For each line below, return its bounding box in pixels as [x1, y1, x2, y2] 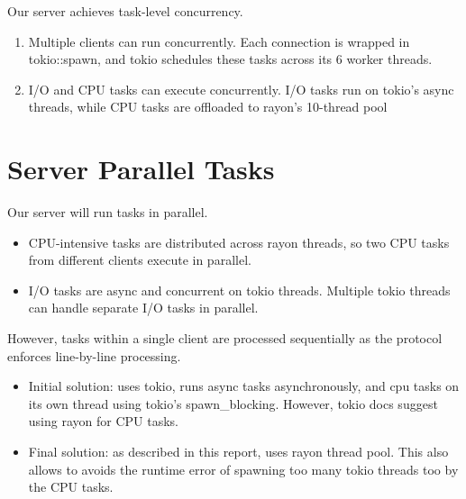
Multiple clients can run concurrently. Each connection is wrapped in [28, 32, 410, 50]
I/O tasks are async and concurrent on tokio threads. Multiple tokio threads [28, 280, 451, 299]
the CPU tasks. [28, 477, 114, 496]
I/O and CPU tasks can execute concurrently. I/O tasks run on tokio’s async [28, 79, 454, 98]
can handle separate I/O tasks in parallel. [28, 298, 259, 317]
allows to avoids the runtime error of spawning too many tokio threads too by [28, 459, 459, 478]
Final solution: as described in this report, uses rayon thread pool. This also [28, 442, 449, 461]
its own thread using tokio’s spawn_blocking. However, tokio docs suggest [28, 394, 438, 413]
